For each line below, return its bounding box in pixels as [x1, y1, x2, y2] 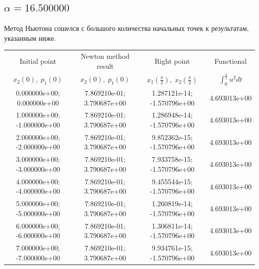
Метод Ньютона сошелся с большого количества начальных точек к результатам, [4, 23, 249, 33]
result [96, 60, 114, 71]
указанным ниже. [4, 32, 56, 43]
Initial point [19, 55, 56, 66]
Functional [214, 55, 247, 66]
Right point [154, 55, 190, 66]
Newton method [81, 51, 130, 61]
